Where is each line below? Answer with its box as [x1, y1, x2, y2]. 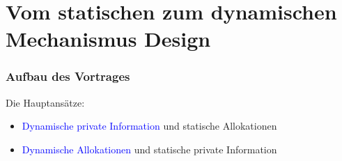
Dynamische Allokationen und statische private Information [22, 141, 277, 156]
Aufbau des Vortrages [6, 68, 130, 85]
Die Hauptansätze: [6, 95, 85, 109]
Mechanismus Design [6, 24, 211, 53]
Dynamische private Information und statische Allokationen [22, 118, 277, 133]
